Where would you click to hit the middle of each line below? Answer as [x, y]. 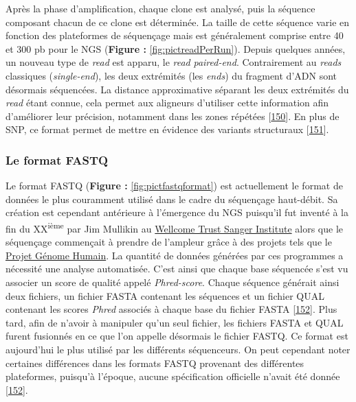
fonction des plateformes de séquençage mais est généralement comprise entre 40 [175, 35]
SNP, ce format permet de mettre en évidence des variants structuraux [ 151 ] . [167, 129]
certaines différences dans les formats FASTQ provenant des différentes [155, 363]
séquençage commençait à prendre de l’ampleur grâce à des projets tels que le [169, 242]
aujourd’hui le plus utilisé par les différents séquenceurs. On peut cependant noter [178, 349]
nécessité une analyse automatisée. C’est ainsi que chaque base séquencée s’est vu [177, 269]
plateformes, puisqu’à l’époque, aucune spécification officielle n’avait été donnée [173, 376]
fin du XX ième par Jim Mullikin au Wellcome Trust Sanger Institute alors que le [175, 227]
